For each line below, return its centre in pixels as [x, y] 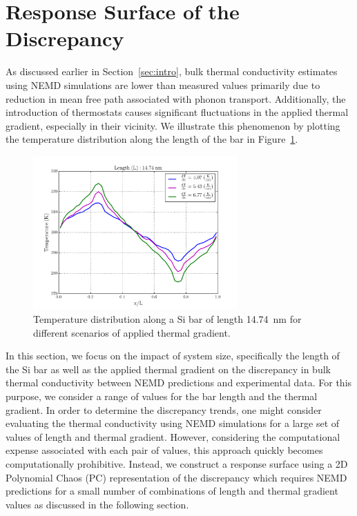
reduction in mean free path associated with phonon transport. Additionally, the [176, 98]
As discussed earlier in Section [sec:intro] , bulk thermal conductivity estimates [172, 71]
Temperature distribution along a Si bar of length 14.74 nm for [167, 319]
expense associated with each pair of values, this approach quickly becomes [164, 450]
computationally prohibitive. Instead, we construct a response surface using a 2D [177, 464]
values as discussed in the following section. [97, 504]
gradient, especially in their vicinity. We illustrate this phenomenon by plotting [173, 125]
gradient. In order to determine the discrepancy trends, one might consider [164, 409]
